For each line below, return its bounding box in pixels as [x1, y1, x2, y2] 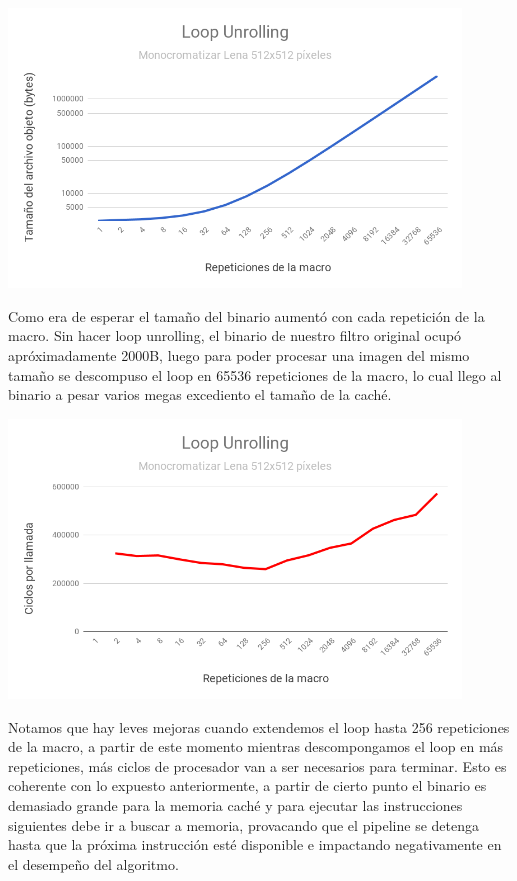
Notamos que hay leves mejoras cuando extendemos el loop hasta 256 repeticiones [8, 716, 510, 737]
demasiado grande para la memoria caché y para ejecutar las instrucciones [8, 794, 463, 815]
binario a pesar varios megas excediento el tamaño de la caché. [8, 384, 392, 405]
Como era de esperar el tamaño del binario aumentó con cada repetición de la [8, 305, 485, 326]
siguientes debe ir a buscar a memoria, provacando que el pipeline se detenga [8, 814, 479, 835]
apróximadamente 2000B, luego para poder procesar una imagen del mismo [8, 344, 470, 365]
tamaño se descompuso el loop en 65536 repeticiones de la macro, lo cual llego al [8, 364, 502, 385]
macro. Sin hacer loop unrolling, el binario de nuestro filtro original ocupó [8, 325, 462, 346]
